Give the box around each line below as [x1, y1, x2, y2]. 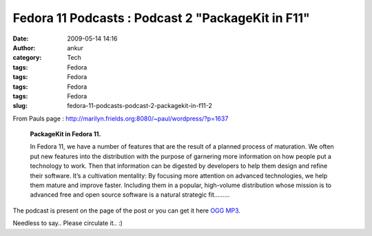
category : [12, 54, 42, 62]
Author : [12, 43, 36, 52]
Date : [12, 34, 29, 43]
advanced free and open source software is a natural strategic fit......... [30, 191, 230, 199]
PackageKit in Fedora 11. [30, 130, 101, 138]
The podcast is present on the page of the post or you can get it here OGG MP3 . [12, 206, 241, 215]
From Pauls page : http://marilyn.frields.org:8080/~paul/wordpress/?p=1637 [12, 114, 229, 122]
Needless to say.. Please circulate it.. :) [12, 219, 123, 227]
